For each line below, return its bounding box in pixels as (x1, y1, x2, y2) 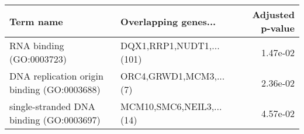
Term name (9, 14, 63, 28)
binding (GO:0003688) (9, 83, 101, 96)
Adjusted (252, 8, 295, 21)
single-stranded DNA (9, 99, 95, 113)
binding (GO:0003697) (9, 113, 101, 126)
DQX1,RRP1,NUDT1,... (120, 39, 220, 52)
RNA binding (9, 39, 64, 52)
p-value (261, 21, 295, 35)
